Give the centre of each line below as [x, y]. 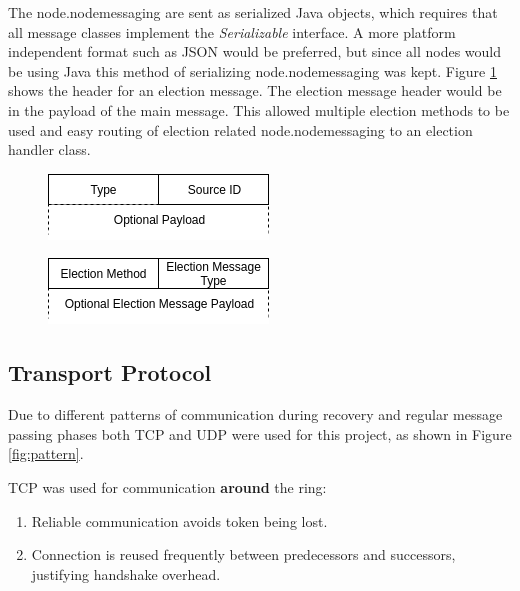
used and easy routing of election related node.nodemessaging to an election [240, 129]
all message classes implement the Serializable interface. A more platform [232, 31]
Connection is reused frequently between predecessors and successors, [243, 554]
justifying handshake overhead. [126, 573]
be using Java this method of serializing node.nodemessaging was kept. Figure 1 [252, 70]
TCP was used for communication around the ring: [167, 486]
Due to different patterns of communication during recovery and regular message [255, 414]
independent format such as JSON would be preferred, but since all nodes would [255, 51]
